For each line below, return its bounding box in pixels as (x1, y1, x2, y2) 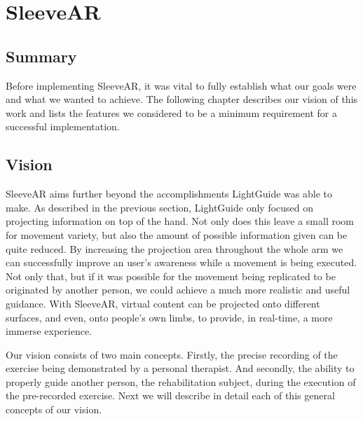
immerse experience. (6, 324, 93, 338)
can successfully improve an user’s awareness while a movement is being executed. (6, 255, 357, 270)
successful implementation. (6, 119, 120, 134)
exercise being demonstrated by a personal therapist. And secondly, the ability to (6, 361, 355, 375)
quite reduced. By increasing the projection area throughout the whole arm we (6, 241, 343, 256)
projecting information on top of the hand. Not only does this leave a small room (6, 214, 354, 228)
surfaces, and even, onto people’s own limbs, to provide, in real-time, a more (6, 310, 333, 324)
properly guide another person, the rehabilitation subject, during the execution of (6, 374, 356, 389)
